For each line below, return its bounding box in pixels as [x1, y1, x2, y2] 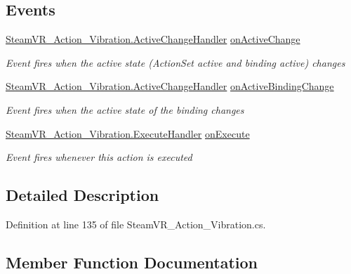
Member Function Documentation [6, 251, 258, 273]
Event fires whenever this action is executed [6, 150, 192, 164]
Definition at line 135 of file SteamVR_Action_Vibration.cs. [6, 216, 266, 231]
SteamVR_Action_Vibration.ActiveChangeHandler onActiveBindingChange [6, 79, 334, 93]
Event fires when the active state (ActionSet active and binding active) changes [6, 55, 345, 70]
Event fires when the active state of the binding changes [6, 102, 244, 117]
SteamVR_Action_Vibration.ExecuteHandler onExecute [6, 126, 250, 141]
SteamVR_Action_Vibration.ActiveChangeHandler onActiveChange [6, 32, 300, 46]
